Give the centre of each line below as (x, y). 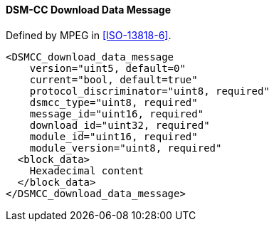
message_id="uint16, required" (117, 114)
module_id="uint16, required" (114, 136)
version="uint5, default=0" (107, 68)
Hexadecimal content (86, 170)
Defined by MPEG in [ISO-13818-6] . (89, 35)
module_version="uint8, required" (126, 148)
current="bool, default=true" (114, 79)
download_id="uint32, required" (120, 125)
